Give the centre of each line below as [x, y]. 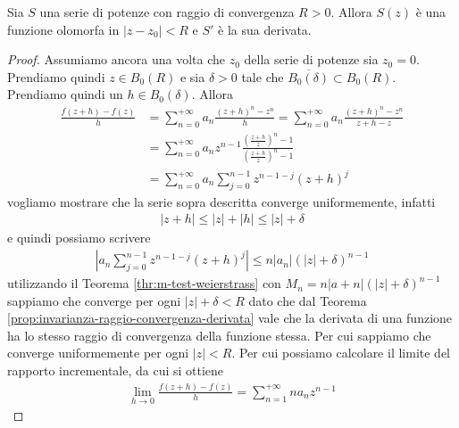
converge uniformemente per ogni [98, 353]
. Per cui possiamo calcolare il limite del [341, 353]
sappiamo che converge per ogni [94, 300]
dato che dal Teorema [308, 300]
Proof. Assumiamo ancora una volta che [116, 59]
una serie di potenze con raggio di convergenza [167, 12]
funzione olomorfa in [63, 29]
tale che [263, 76]
